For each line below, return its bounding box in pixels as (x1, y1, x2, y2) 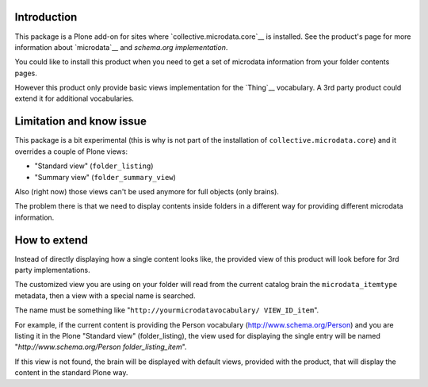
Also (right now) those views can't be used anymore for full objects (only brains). (14, 186, 279, 196)
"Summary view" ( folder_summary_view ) (34, 172, 176, 182)
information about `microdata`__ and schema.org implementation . (14, 42, 228, 52)
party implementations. (14, 266, 90, 275)
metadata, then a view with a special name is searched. (14, 290, 196, 301)
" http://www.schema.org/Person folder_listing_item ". (14, 342, 187, 352)
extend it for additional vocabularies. (14, 94, 135, 103)
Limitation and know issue (14, 115, 147, 128)
